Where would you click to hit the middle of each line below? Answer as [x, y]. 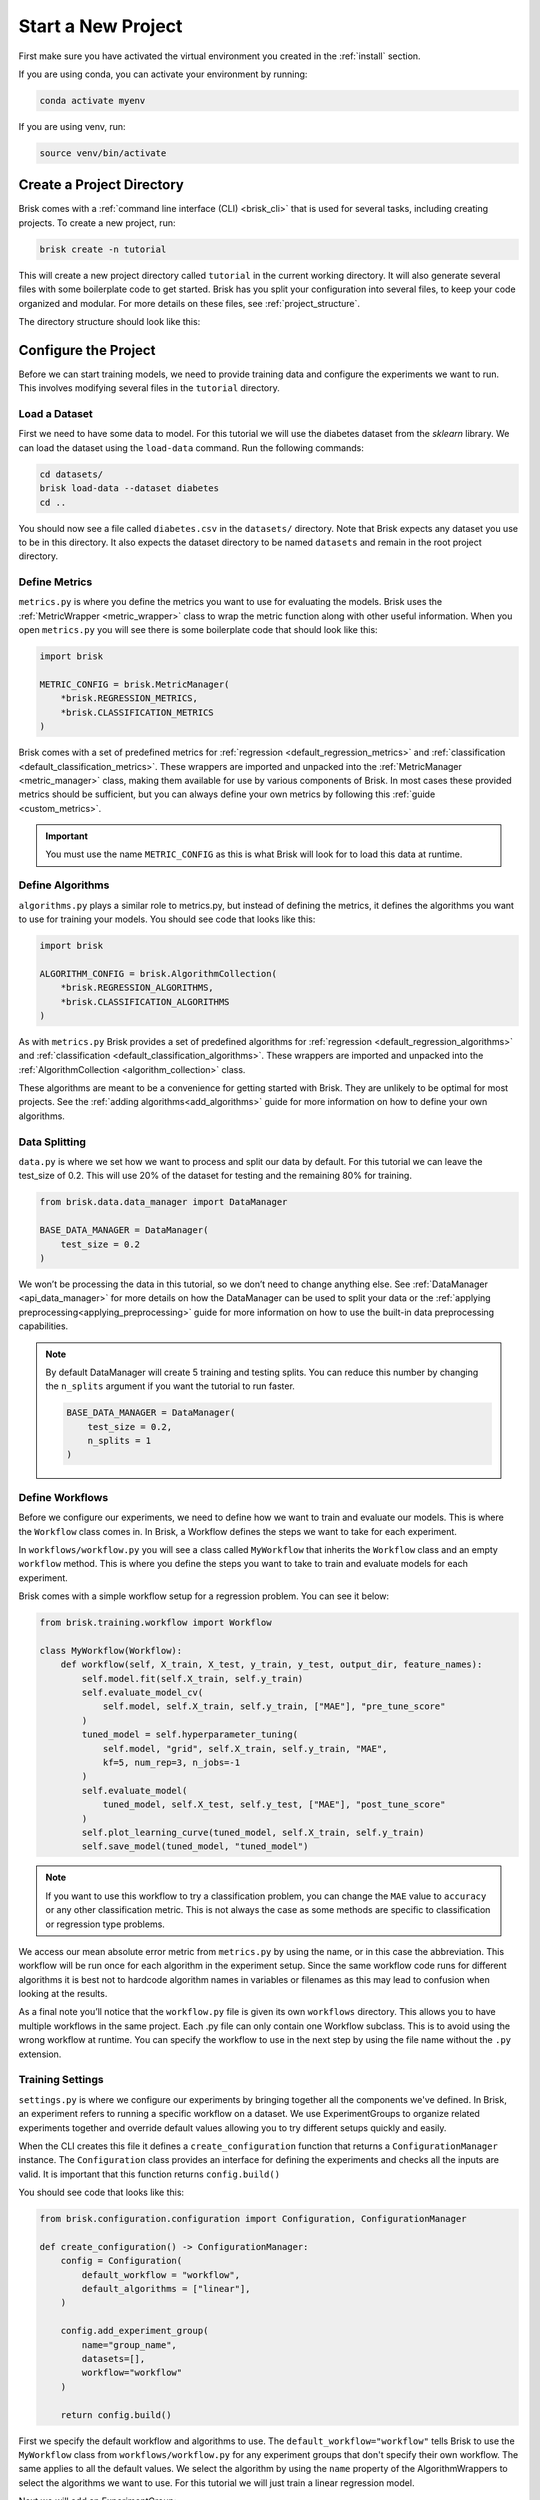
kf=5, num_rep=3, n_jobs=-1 [171, 1763]
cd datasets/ [71, 474]
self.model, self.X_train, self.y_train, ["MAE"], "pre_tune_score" [274, 1706]
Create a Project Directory [101, 185]
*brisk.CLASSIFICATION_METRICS [137, 712]
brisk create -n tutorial [103, 249]
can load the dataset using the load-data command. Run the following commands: [191, 447]
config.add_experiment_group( [134, 2331]
